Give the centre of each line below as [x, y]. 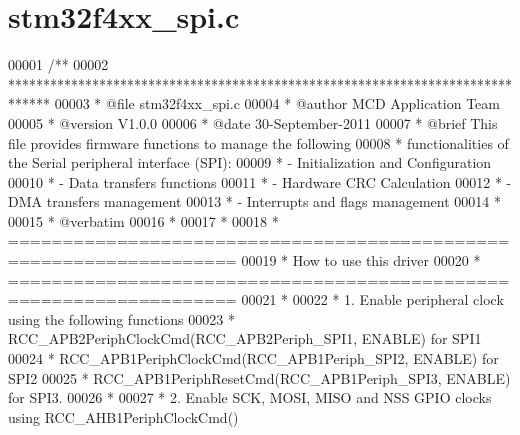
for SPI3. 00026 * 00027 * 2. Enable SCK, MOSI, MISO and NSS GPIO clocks [250, 397]
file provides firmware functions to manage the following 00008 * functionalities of [258, 142]
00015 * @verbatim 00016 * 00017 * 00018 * [143, 220]
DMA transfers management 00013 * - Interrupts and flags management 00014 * [254, 201]
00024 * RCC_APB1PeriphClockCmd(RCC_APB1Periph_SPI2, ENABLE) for [253, 358]
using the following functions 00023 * [121, 318]
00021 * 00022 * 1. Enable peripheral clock [372, 299]
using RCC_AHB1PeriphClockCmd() [123, 416]
